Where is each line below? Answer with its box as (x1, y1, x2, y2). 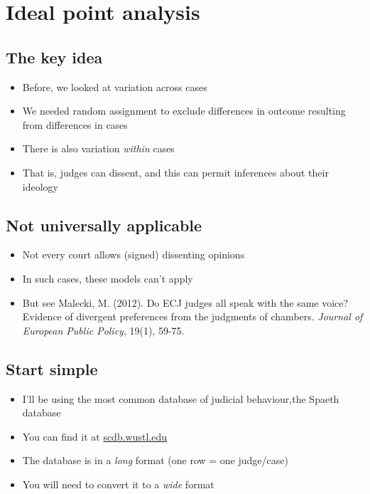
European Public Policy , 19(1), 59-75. (22, 322, 185, 337)
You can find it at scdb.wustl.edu (22, 429, 167, 443)
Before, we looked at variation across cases (22, 79, 207, 94)
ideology (22, 179, 58, 194)
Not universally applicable (6, 214, 202, 236)
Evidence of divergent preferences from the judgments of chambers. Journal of (22, 309, 363, 324)
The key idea (6, 46, 103, 68)
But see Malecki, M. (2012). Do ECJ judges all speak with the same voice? (22, 295, 349, 310)
